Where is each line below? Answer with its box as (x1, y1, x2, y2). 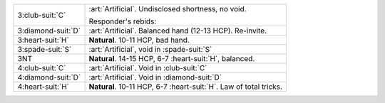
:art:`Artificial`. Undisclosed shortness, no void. (88, 4, 247, 13)
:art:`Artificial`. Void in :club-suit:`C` (88, 63, 207, 72)
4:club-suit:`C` (17, 63, 66, 72)
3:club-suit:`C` (17, 11, 66, 20)
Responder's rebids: (88, 16, 157, 26)
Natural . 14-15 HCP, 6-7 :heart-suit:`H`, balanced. (88, 54, 255, 63)
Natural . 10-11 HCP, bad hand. (88, 36, 190, 45)
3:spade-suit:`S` (17, 45, 72, 54)
